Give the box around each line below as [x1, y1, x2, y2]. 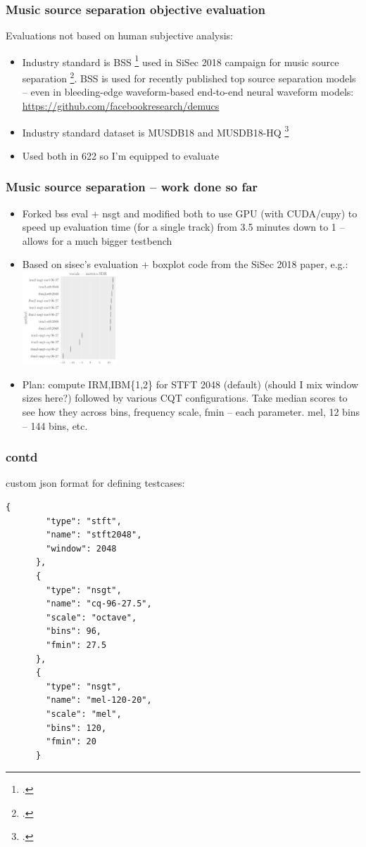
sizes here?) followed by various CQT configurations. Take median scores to [22, 390, 348, 405]
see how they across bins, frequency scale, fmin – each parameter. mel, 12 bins [22, 405, 360, 419]
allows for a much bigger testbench [22, 233, 172, 248]
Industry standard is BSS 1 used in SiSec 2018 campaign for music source [22, 52, 339, 69]
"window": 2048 [46, 543, 117, 554]
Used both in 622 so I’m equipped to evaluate [22, 148, 220, 163]
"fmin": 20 [46, 737, 96, 747]
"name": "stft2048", [46, 530, 142, 540]
